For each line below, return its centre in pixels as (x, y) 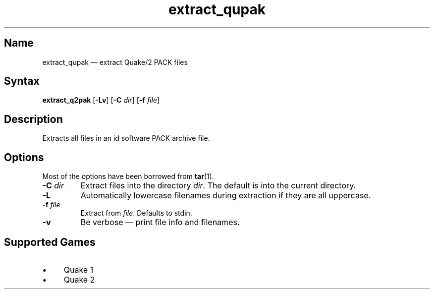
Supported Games (50, 242)
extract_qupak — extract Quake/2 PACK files (115, 62)
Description (33, 119)
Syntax (22, 81)
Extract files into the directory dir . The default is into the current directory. (218, 186)
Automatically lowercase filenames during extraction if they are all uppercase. (226, 196)
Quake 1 (79, 269)
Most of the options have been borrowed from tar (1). (128, 176)
